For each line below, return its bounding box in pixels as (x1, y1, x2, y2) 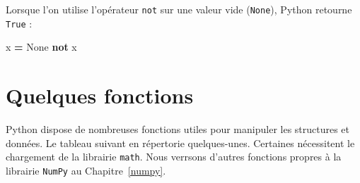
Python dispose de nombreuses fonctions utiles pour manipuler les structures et (6, 122, 350, 137)
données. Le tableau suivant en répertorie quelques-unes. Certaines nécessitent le (6, 135, 355, 150)
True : (6, 15, 33, 30)
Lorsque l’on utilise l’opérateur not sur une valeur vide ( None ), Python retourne (6, 2, 352, 16)
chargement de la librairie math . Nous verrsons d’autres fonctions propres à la (6, 149, 342, 164)
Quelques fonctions (6, 81, 194, 110)
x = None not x (6, 39, 77, 54)
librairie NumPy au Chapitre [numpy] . (6, 163, 166, 177)
